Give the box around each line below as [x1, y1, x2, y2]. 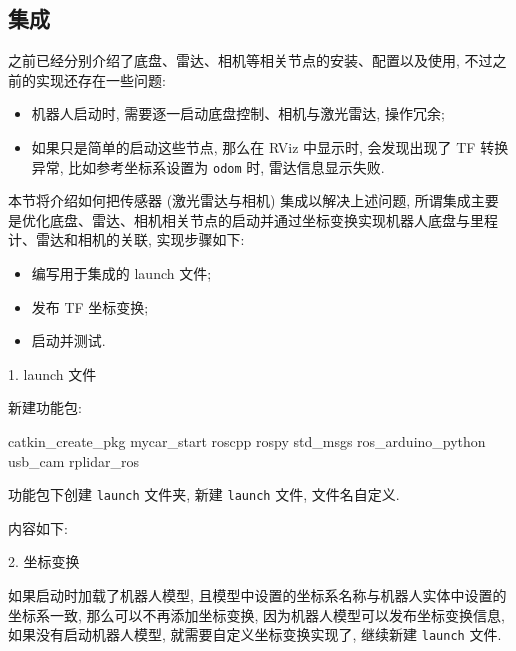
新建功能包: [8, 397, 82, 418]
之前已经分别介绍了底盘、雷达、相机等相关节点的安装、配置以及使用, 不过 [8, 50, 493, 71]
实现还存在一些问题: [35, 69, 166, 90]
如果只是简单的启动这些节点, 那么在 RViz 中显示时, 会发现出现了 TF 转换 [31, 136, 509, 157]
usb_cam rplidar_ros [8, 450, 139, 471]
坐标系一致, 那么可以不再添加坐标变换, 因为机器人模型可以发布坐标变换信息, [8, 604, 505, 625]
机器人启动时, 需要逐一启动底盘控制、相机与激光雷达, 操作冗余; [31, 103, 445, 124]
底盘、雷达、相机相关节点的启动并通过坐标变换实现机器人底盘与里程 [49, 209, 498, 230]
